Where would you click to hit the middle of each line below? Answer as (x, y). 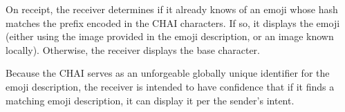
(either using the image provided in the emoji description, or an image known (170, 36)
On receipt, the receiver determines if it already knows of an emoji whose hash (172, 9)
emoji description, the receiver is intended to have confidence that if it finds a (170, 86)
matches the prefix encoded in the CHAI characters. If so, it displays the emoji (173, 22)
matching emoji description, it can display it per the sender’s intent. (150, 100)
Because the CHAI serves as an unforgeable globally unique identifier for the (168, 73)
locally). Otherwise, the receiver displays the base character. (133, 49)
